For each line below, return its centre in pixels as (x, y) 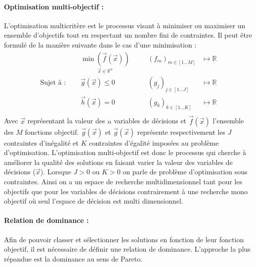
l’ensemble (228, 121)
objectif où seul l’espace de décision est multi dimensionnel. (94, 201)
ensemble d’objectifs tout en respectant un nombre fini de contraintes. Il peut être (128, 35)
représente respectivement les (181, 132)
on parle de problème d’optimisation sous (185, 172)
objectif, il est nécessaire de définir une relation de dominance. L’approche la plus (127, 249)
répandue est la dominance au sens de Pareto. (73, 258)
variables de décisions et (150, 121)
